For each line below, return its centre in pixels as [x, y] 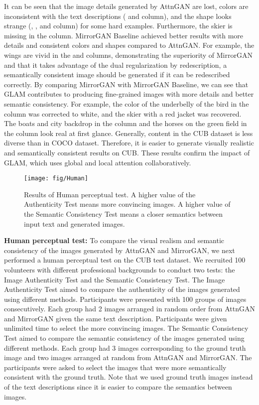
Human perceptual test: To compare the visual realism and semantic [114, 240]
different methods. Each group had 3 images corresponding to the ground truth [125, 347]
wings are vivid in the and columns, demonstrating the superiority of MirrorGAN [128, 55]
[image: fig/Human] [56, 179]
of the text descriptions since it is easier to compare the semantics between [118, 387]
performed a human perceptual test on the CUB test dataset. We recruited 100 [125, 260]
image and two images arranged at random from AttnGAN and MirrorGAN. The [128, 357]
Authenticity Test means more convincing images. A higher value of [127, 204]
